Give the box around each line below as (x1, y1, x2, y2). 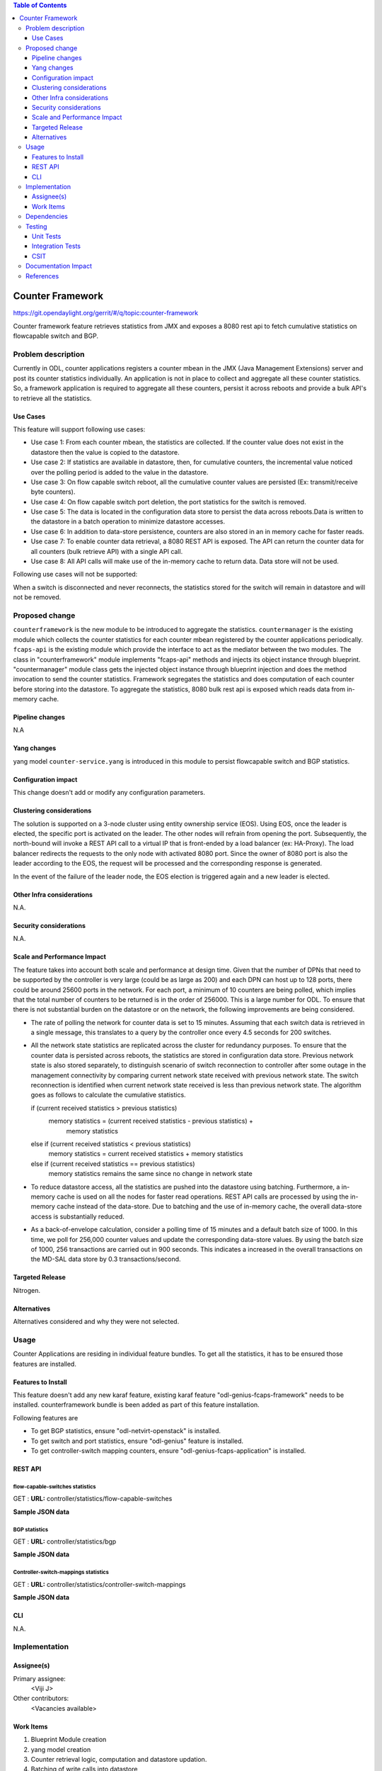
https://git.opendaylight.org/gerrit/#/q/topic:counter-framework (13, 309, 198, 317)
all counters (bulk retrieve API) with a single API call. (30, 547, 183, 555)
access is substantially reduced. (30, 1212, 125, 1221)
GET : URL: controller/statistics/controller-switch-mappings (13, 1580, 187, 1588)
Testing (25, 222, 47, 230)
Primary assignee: (13, 1674, 66, 1682)
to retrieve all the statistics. (13, 394, 92, 402)
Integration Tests (32, 242, 81, 251)
